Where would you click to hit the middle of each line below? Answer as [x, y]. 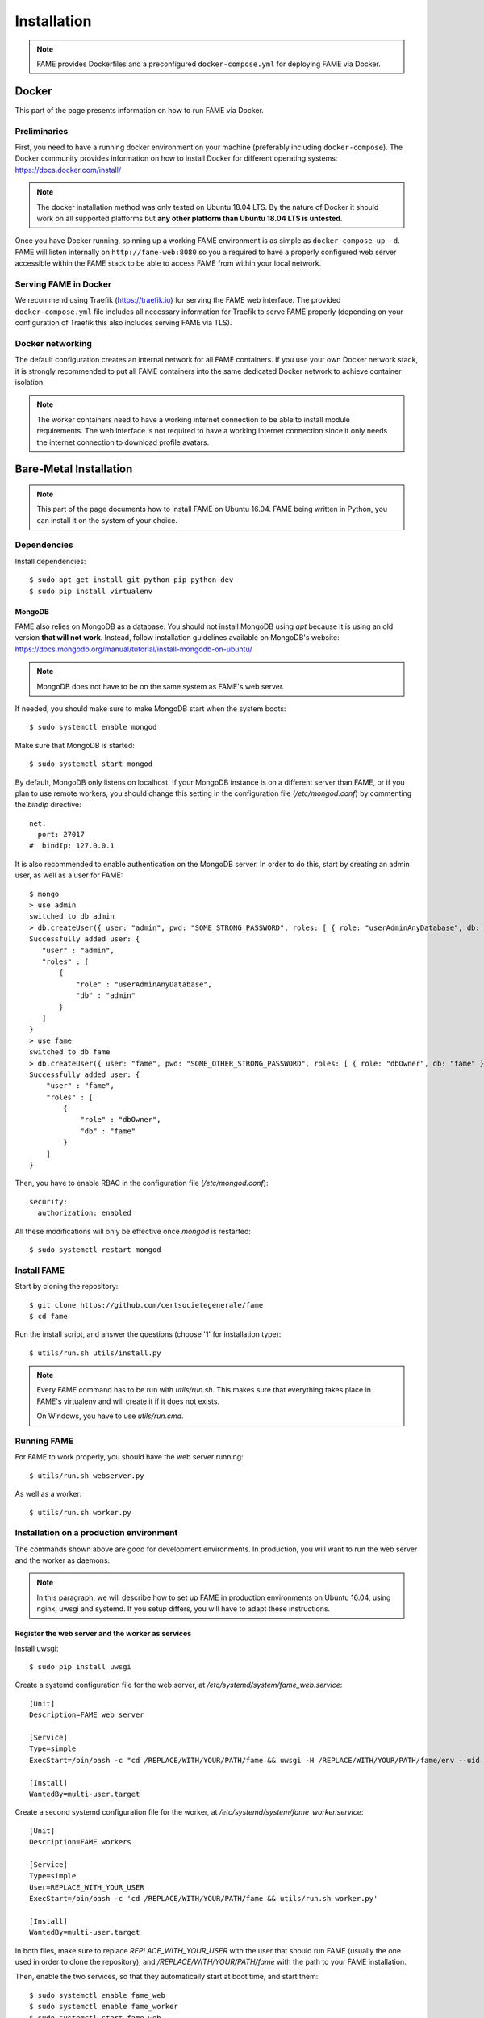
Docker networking [54, 343]
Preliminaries [42, 131]
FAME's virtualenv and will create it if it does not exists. [128, 1401]
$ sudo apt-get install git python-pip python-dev [131, 580]
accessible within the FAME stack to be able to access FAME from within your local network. [168, 263]
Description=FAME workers [81, 1842]
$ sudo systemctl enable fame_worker [104, 2007]
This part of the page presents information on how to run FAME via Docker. [139, 110]
